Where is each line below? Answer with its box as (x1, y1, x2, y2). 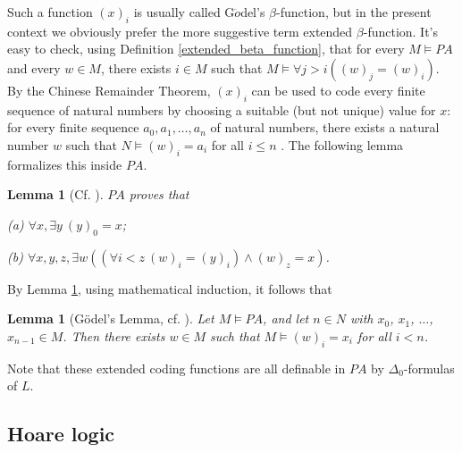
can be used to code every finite (251, 80, 425, 99)
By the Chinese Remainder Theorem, (7, 80, 211, 99)
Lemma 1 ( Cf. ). (7, 185, 104, 204)
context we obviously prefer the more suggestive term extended (7, 21, 353, 40)
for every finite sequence (7, 118, 139, 137)
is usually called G (133, 3, 235, 21)
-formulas (403, 358, 455, 377)
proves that (129, 185, 189, 204)
